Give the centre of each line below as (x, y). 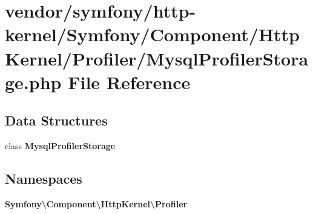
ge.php (33, 82)
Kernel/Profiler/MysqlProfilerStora (157, 58)
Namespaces (44, 179)
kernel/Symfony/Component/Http (153, 34)
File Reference (129, 82)
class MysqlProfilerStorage (60, 146)
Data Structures (56, 120)
